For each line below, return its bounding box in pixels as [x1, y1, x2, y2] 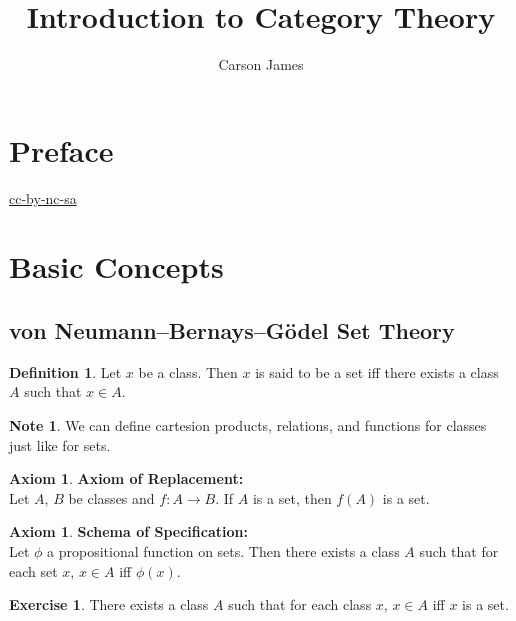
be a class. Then [138, 361, 238, 382]
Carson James [218, 54, 304, 75]
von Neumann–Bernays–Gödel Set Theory [9, 315, 455, 346]
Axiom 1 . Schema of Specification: [9, 521, 248, 542]
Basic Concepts [9, 246, 224, 287]
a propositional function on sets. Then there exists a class [47, 540, 400, 561]
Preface [9, 129, 114, 170]
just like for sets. [9, 434, 111, 455]
